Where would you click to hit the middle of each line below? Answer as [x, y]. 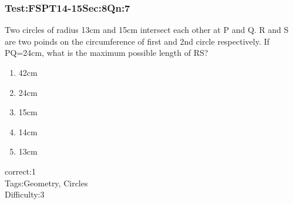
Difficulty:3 [25, 194]
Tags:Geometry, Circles [46, 183]
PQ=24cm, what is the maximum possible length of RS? [107, 53]
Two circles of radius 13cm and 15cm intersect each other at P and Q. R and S [147, 30]
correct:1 [20, 171]
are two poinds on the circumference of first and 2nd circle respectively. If [137, 41]
